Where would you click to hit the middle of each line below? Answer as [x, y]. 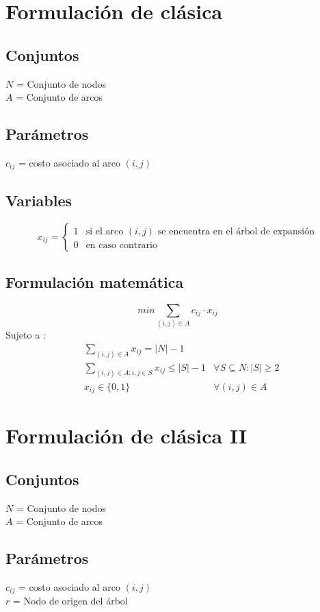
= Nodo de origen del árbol [70, 601]
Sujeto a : [26, 335]
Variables [39, 200]
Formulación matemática [95, 282]
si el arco [105, 231]
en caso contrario [121, 245]
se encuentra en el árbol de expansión [236, 231]
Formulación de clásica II [126, 436]
